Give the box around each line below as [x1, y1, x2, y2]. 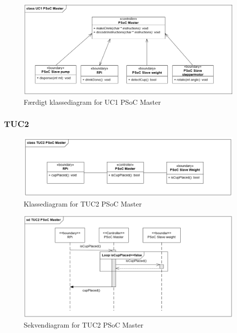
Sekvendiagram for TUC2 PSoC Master [24, 320, 144, 330]
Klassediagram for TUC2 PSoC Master [24, 198, 142, 208]
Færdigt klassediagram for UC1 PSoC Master [24, 96, 161, 107]
